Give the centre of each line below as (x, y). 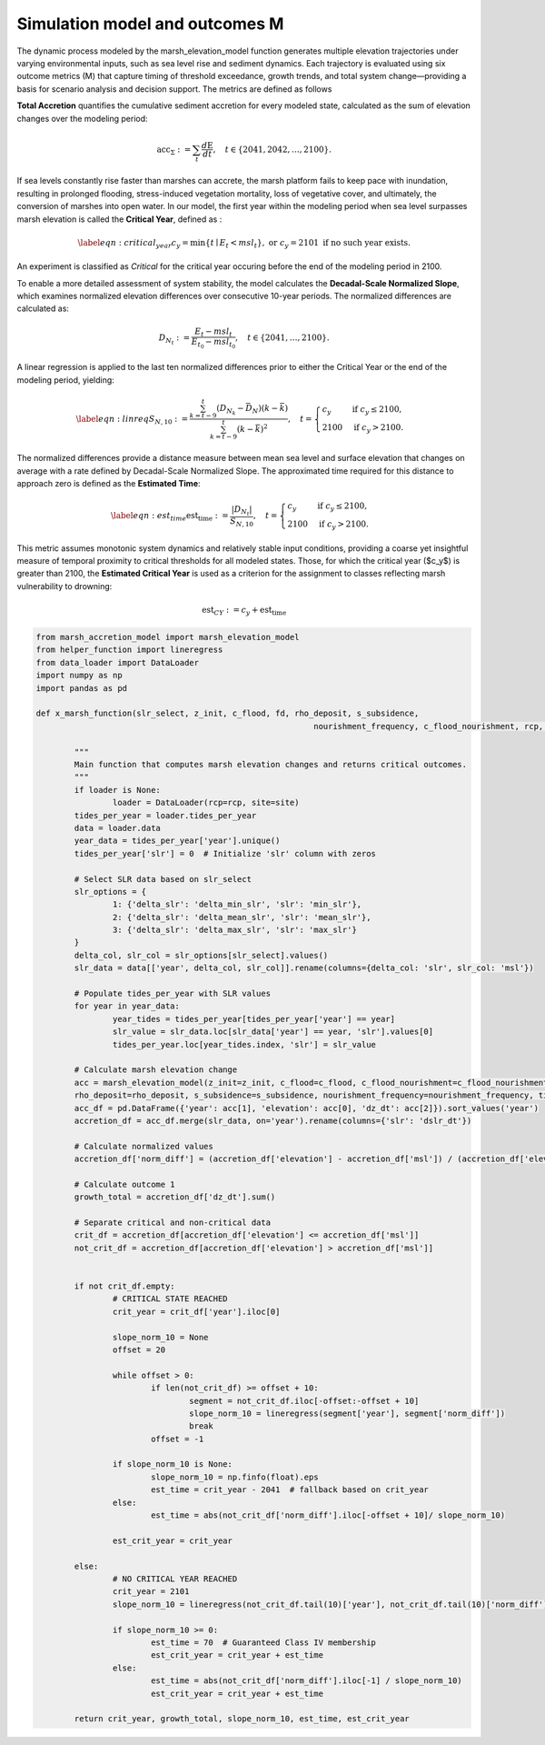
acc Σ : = (174, 150)
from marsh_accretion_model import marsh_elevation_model (168, 637)
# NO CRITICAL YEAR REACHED (175, 1579)
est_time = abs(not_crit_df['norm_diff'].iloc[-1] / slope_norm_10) (306, 1681)
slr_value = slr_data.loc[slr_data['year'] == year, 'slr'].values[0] (273, 1032)
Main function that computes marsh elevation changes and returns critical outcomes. (271, 764)
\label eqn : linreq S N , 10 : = (132, 420)
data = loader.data (117, 828)
